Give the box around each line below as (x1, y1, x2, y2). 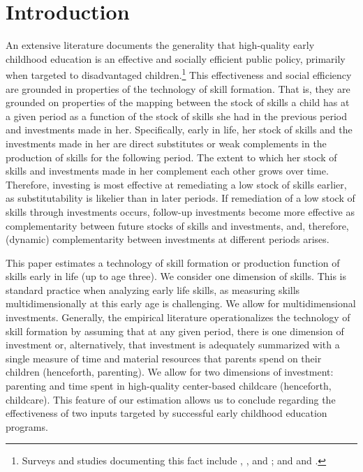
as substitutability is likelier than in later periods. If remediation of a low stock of (6, 191, 355, 205)
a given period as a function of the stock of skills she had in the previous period (6, 108, 348, 123)
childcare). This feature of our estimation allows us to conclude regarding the (6, 392, 336, 406)
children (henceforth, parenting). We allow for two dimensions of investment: (6, 364, 334, 379)
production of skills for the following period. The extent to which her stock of (6, 149, 337, 164)
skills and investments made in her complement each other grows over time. (6, 163, 329, 178)
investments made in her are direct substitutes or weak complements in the (6, 135, 327, 150)
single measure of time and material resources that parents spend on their (6, 351, 322, 365)
